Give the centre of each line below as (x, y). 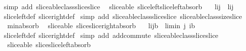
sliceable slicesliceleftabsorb (49, 44)
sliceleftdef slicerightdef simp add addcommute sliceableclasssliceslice (111, 35)
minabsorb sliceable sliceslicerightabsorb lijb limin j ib (101, 25)
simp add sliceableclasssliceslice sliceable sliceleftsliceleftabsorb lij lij (119, 6)
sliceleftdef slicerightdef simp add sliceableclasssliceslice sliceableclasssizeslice (123, 16)
